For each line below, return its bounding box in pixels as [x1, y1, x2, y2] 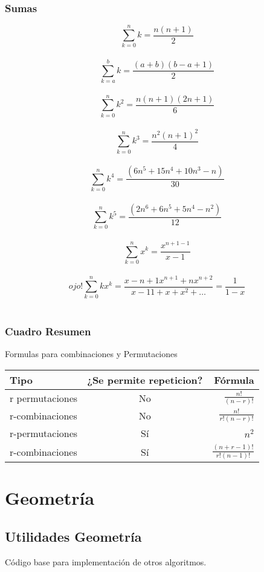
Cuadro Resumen [5, 323, 91, 338]
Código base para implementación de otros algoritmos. [5, 555, 207, 568]
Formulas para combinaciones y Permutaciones [5, 347, 178, 360]
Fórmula [214, 372, 254, 387]
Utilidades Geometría [5, 527, 142, 545]
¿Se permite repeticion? [87, 372, 203, 387]
